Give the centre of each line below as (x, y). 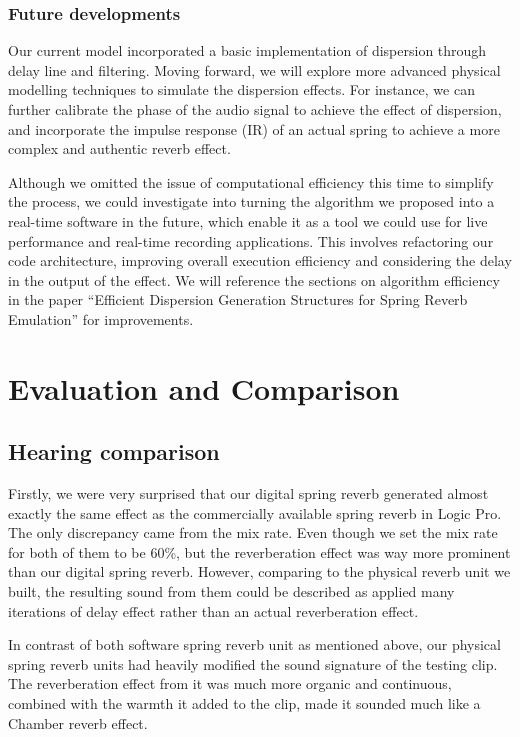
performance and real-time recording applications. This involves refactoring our (251, 240)
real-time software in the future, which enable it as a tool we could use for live (248, 220)
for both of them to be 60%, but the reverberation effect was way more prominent (259, 551)
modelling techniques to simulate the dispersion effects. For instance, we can (241, 89)
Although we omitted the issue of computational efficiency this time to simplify (251, 181)
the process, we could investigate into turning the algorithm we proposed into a (251, 201)
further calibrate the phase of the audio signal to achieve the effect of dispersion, (255, 109)
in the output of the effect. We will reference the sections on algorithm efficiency (254, 279)
